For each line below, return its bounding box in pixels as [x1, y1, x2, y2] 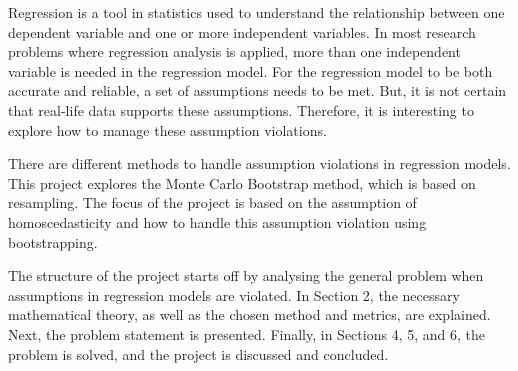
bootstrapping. [8, 231, 98, 252]
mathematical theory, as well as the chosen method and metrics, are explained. [8, 304, 491, 325]
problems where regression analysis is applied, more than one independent [8, 41, 461, 62]
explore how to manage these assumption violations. [8, 119, 327, 140]
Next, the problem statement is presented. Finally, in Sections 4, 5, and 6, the [8, 323, 485, 344]
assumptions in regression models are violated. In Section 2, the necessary [8, 284, 460, 305]
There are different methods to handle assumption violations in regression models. [8, 153, 511, 174]
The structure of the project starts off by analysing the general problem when [8, 265, 484, 286]
